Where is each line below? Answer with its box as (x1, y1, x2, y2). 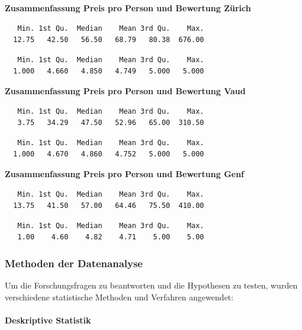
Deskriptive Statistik (5, 313, 91, 326)
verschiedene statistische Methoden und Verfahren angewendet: (5, 290, 234, 303)
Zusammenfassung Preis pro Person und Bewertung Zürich (5, 2, 251, 14)
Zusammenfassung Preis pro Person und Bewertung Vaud (5, 84, 246, 97)
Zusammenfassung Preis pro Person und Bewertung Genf (5, 167, 245, 180)
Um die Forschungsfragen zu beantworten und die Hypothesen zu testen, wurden (5, 279, 298, 291)
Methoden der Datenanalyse (5, 255, 143, 270)
